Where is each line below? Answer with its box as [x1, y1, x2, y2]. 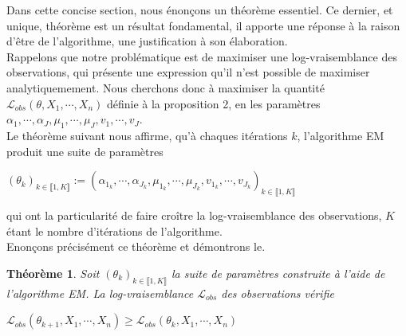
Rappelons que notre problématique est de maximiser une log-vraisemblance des [6, 48, 397, 64]
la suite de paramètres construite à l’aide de [171, 264, 385, 281]
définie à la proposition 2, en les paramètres [106, 95, 321, 111]
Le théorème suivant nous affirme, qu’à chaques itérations [6, 127, 288, 143]
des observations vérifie [221, 284, 334, 301]
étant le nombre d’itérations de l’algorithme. [6, 222, 223, 239]
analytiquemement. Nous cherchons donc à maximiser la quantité [6, 79, 325, 96]
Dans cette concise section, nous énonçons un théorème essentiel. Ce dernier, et [6, 2, 393, 18]
